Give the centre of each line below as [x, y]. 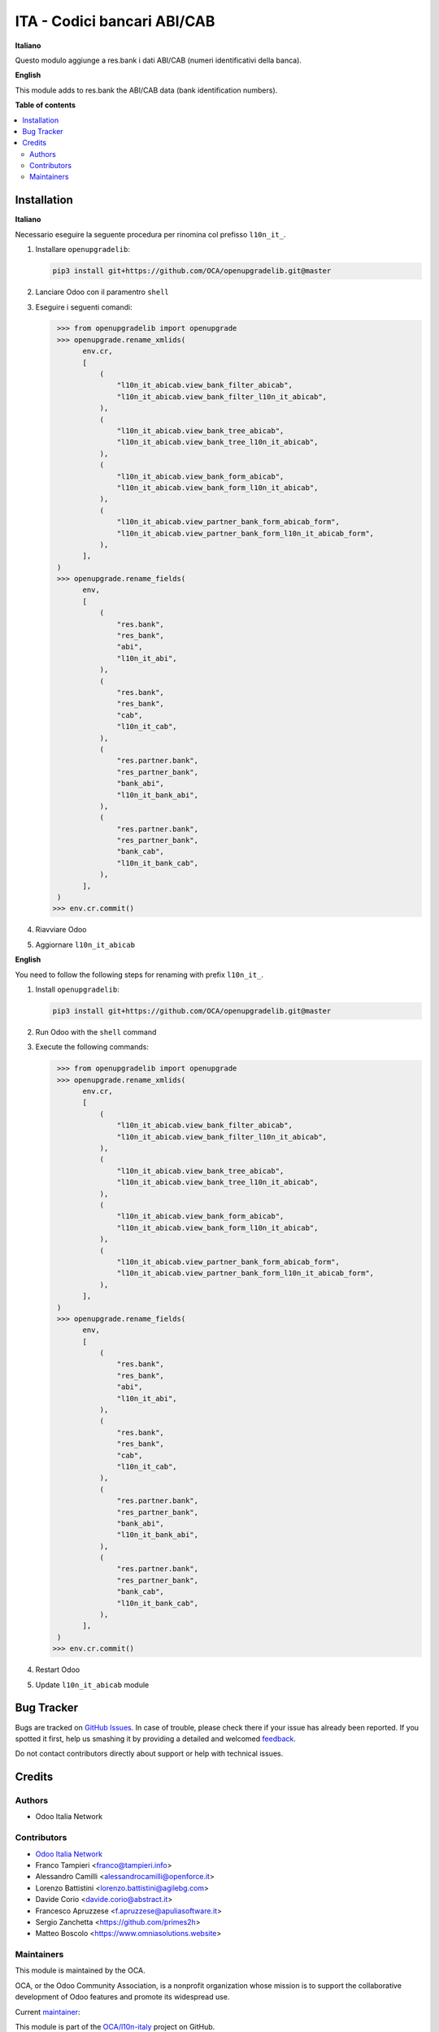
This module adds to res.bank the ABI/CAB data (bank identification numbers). [146, 90]
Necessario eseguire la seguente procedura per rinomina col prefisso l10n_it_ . [150, 234]
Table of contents [46, 105]
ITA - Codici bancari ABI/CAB [115, 21]
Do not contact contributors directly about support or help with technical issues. [149, 1754]
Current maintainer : [48, 2012]
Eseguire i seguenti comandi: [84, 307]
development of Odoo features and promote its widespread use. [122, 1997]
